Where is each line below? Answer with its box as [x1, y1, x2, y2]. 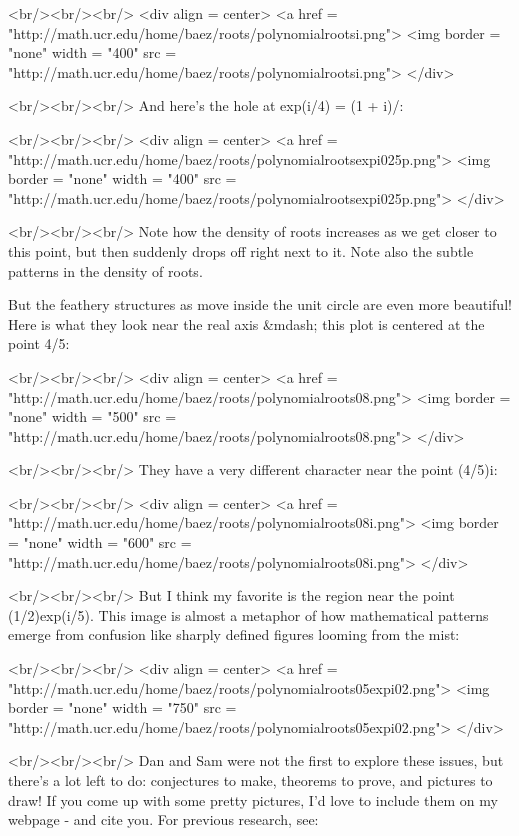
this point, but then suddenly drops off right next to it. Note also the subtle [8, 240, 474, 261]
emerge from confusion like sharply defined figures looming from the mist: [8, 624, 460, 645]
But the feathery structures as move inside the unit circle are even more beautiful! [8, 294, 512, 315]
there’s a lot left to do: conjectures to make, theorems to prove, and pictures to [8, 770, 493, 790]
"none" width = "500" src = [8, 406, 177, 427]
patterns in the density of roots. [8, 260, 203, 281]
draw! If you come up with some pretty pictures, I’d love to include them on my [8, 789, 498, 810]
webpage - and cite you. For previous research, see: [8, 809, 319, 830]
